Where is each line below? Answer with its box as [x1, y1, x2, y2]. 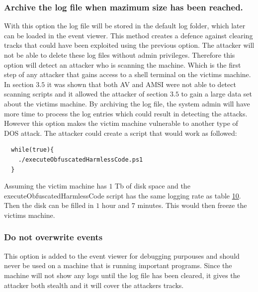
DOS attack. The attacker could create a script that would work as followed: [4, 127, 237, 138]
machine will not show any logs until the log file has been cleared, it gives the [4, 270, 240, 280]
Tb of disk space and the [115, 181, 190, 191]
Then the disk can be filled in [4, 200, 94, 210]
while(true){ [11, 146, 54, 154]
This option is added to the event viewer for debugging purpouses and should [4, 250, 240, 261]
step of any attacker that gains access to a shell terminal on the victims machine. [4, 69, 251, 80]
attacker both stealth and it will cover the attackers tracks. [4, 280, 184, 290]
